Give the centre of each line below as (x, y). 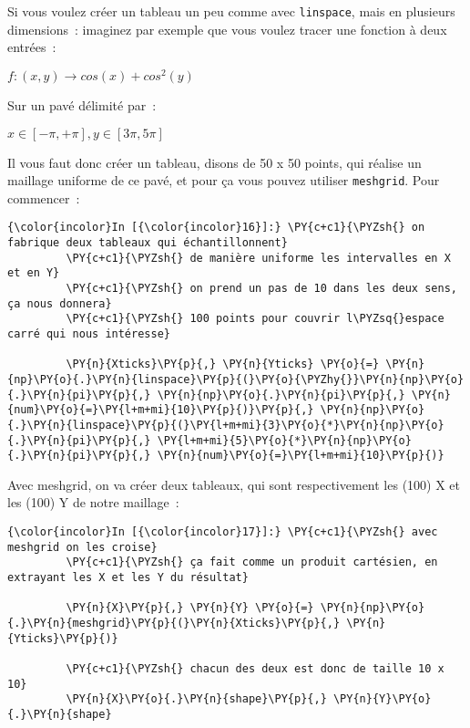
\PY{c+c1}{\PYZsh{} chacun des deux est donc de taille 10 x (255, 668)
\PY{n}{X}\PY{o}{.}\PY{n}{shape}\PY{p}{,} (196, 699)
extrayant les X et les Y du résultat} (128, 578)
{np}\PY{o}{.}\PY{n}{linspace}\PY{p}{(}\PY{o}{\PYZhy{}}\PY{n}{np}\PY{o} (236, 379)
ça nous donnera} (60, 303)
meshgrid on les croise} (82, 547)
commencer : (44, 198)
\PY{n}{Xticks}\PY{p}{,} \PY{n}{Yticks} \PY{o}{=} (223, 364)
